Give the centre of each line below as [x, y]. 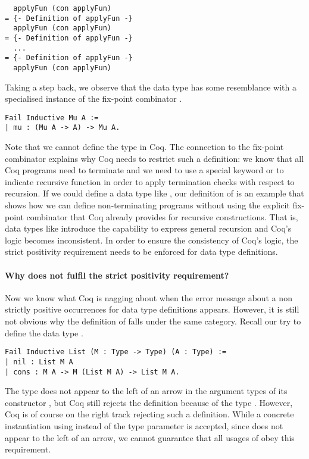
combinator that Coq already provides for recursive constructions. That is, [162, 216]
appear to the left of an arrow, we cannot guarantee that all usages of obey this [150, 437]
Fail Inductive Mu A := [52, 118]
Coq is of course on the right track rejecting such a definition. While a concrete [149, 414]
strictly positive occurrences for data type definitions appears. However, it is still [152, 309]
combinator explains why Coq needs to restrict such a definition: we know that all [154, 158]
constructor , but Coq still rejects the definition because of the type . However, [149, 402]
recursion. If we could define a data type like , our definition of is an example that [154, 193]
